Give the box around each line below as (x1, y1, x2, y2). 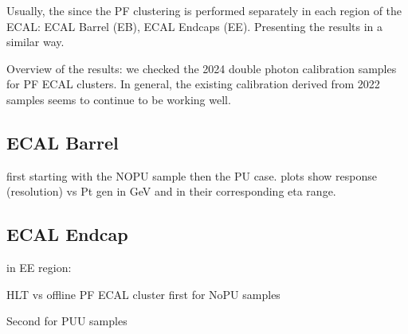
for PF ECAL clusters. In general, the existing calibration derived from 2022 (6, 76, 380, 92)
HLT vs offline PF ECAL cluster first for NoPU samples (6, 285, 280, 302)
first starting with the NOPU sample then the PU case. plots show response (6, 167, 378, 184)
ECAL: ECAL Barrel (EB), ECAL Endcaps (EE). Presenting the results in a (6, 17, 383, 34)
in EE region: (6, 259, 72, 276)
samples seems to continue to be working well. (6, 91, 231, 107)
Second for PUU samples (6, 313, 127, 329)
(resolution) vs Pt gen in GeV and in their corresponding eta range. (6, 183, 336, 200)
